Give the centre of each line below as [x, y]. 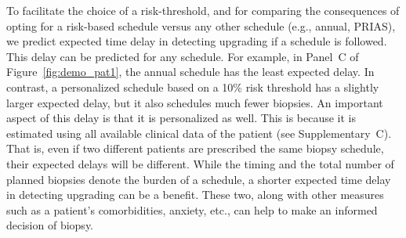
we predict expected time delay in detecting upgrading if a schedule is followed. [197, 41]
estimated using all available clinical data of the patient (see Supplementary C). [199, 133]
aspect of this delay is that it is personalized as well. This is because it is [181, 118]
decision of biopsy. [50, 225]
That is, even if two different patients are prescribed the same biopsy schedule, [195, 148]
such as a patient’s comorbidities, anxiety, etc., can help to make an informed [192, 209]
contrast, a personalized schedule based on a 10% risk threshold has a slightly [193, 87]
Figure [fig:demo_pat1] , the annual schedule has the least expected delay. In [190, 72]
